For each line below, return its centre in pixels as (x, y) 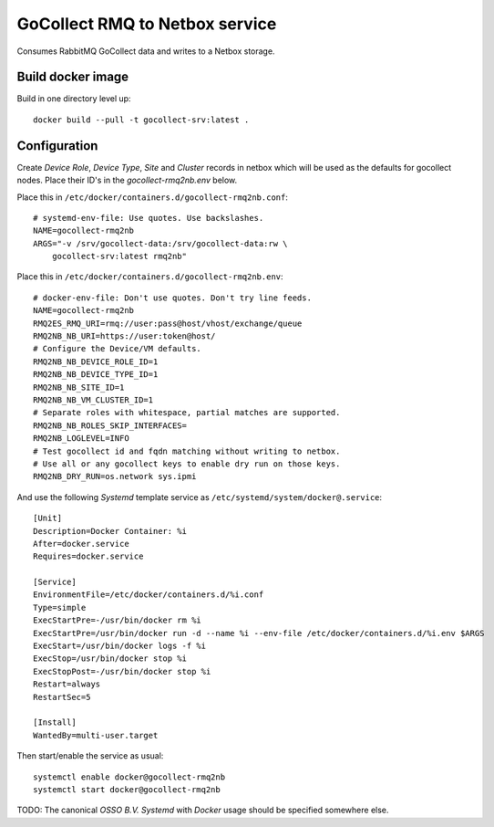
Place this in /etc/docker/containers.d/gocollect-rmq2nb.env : (150, 277)
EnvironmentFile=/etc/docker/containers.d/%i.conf (149, 595)
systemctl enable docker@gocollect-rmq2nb (129, 777)
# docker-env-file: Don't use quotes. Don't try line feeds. (172, 298)
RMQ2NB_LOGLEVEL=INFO (81, 439)
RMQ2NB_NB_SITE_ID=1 (79, 387)
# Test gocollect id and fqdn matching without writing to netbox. (187, 451)
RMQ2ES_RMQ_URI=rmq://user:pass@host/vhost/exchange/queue (168, 323)
